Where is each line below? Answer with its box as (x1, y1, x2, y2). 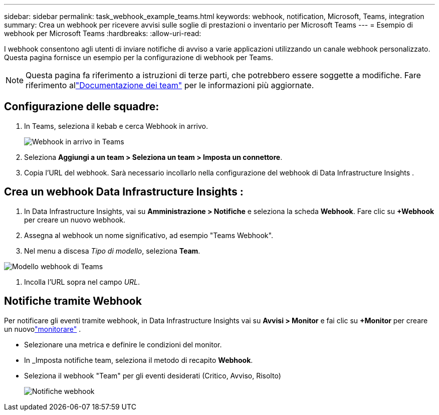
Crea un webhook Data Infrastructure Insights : (4, 185, 244, 198)
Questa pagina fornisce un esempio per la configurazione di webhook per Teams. (4, 53, 273, 62)
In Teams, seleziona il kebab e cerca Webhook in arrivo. (24, 121, 208, 130)
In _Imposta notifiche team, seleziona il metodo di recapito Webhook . (24, 355, 253, 364)
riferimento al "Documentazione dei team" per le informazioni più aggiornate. (26, 80, 314, 90)
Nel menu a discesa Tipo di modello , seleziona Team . (24, 246, 200, 255)
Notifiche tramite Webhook (4, 295, 142, 308)
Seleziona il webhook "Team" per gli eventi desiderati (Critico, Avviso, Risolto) (24, 371, 281, 380)
